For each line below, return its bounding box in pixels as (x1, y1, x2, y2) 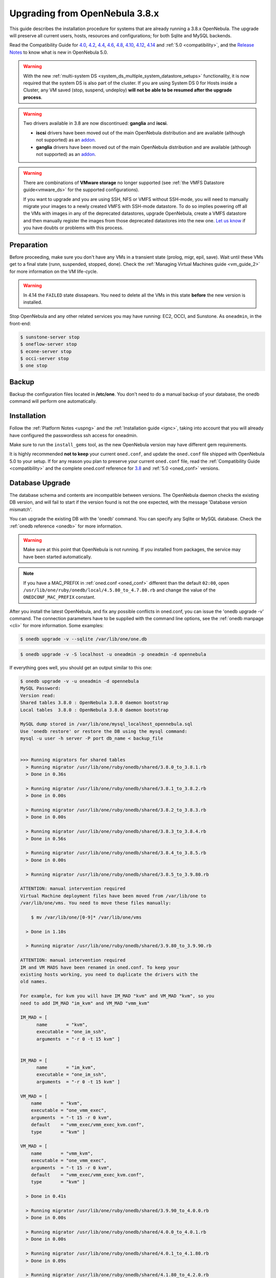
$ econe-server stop (20, 348, 72, 354)
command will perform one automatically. (9, 398, 97, 404)
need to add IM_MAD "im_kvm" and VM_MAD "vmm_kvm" (20, 1000, 150, 1006)
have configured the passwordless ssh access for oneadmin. (9, 432, 138, 438)
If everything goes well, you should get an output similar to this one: (9, 665, 153, 671)
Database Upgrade (9, 478, 71, 487)
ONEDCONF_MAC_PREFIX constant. (23, 594, 96, 600)
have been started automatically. (23, 554, 92, 560)
